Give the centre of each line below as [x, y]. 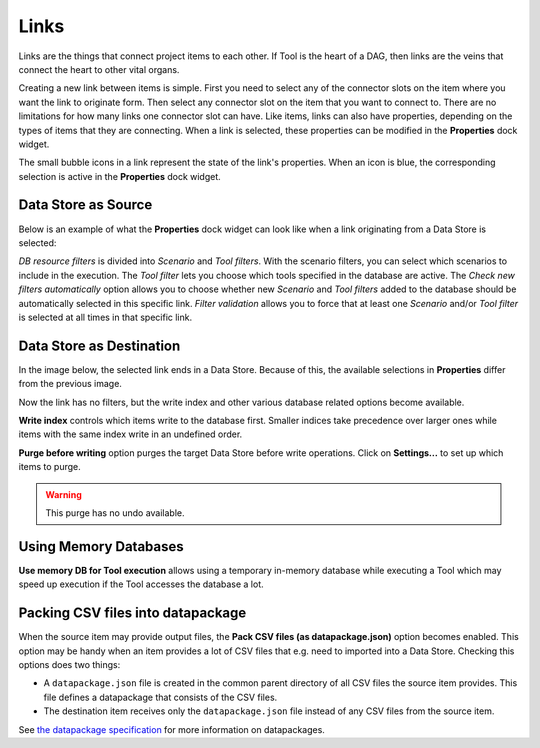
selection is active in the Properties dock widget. [120, 176]
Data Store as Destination [99, 345]
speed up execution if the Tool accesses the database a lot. [141, 584]
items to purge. [50, 467]
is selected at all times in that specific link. [105, 317]
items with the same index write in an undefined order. [130, 434]
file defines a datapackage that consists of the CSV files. [160, 697]
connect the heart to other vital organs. [99, 69]
